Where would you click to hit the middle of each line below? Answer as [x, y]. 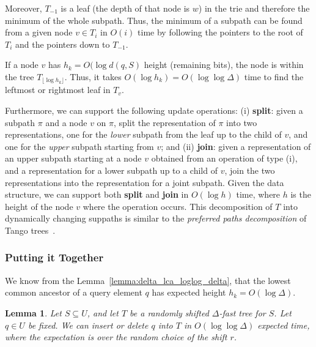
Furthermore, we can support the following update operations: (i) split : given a [154, 110]
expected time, [284, 325]
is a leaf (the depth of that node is [125, 8]
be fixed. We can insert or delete [88, 325]
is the [301, 194]
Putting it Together [54, 257]
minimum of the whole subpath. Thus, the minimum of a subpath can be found [154, 20]
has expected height [189, 292]
